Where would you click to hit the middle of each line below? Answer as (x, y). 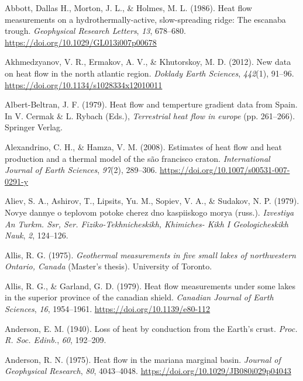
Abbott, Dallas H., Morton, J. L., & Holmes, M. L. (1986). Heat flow (128, 8)
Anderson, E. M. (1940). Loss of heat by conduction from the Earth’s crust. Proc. (151, 328)
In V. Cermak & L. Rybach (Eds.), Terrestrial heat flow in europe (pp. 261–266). (150, 115)
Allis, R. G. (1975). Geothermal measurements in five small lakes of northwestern (150, 254)
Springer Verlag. (34, 127)
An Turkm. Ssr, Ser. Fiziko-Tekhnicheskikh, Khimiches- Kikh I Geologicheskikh (147, 224)
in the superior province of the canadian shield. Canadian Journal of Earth (139, 297)
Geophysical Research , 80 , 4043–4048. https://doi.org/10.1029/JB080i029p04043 (148, 371)
